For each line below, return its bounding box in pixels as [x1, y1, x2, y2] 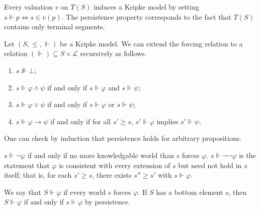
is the [239, 149, 256, 160]
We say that [4, 186, 41, 197]
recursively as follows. [80, 48, 147, 59]
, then [228, 186, 247, 197]
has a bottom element [156, 186, 223, 197]
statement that [4, 160, 50, 170]
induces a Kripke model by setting [94, 2, 199, 12]
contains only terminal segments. [4, 21, 105, 32]
